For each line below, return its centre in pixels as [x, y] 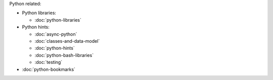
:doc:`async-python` [56, 34]
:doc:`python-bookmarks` [49, 69]
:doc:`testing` [49, 62]
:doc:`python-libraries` [58, 20]
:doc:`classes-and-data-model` [67, 41]
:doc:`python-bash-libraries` [64, 55]
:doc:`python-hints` [55, 48]
